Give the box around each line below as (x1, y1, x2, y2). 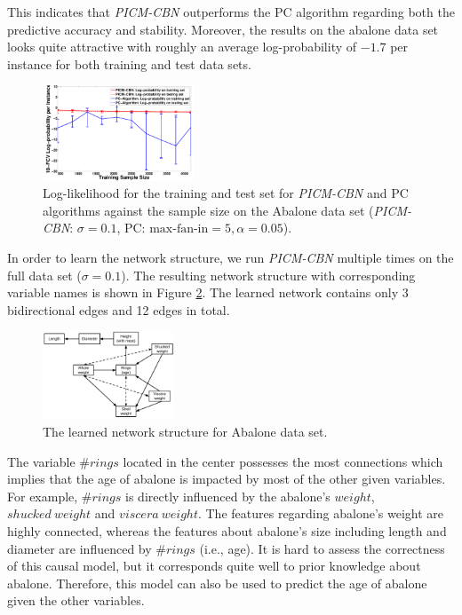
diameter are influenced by (7, 539, 152, 557)
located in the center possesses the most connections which (123, 452, 443, 470)
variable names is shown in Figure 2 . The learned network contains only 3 (7, 283, 409, 302)
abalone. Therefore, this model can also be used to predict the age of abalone (7, 573, 427, 592)
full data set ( (7, 265, 82, 284)
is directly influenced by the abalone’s (125, 486, 331, 505)
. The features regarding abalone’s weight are (197, 504, 443, 523)
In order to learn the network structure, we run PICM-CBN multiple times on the (7, 248, 454, 267)
